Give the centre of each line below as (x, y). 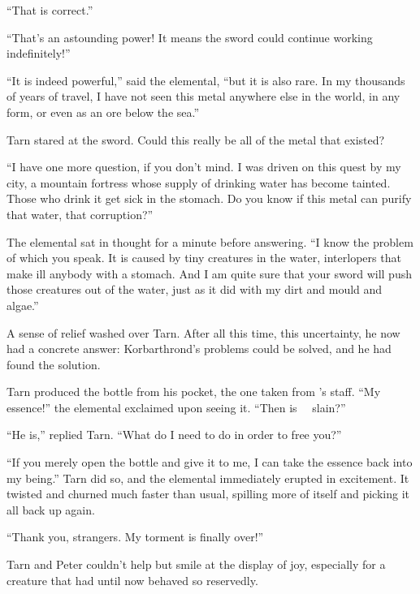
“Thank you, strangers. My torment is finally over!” (135, 537)
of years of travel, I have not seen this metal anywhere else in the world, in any (204, 96)
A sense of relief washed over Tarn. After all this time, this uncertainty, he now (204, 332)
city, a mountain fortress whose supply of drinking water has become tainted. (199, 182)
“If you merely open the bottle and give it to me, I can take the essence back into (210, 462)
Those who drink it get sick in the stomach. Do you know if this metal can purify (209, 198)
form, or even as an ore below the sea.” (103, 112)
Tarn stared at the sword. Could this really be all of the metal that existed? (196, 139)
